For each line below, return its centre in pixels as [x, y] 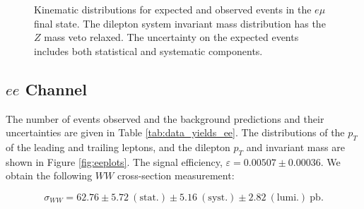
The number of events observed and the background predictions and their [165, 118]
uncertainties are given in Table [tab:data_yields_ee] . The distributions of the [175, 132]
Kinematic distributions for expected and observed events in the [173, 9]
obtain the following [49, 175]
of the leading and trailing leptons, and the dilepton [118, 147]
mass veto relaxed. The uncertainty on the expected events [171, 37]
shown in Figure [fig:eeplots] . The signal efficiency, [114, 161]
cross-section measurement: [176, 175]
